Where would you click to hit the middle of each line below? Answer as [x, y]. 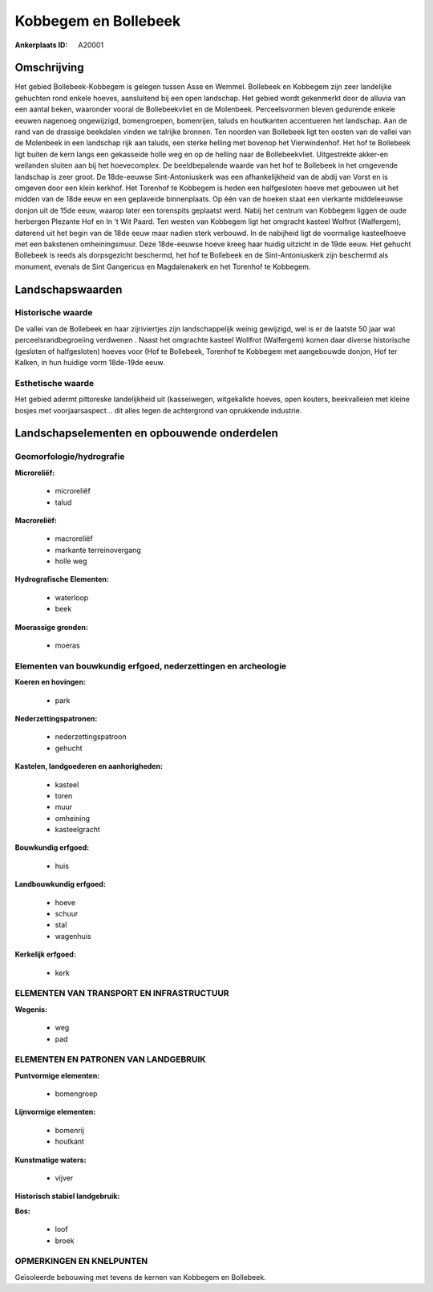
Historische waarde [54, 313]
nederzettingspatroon [91, 737]
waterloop [72, 597]
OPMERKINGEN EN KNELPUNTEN [81, 1262]
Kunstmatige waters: [51, 1160]
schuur [67, 914]
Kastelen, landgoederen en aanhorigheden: [89, 766]
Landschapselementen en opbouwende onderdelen [146, 433]
